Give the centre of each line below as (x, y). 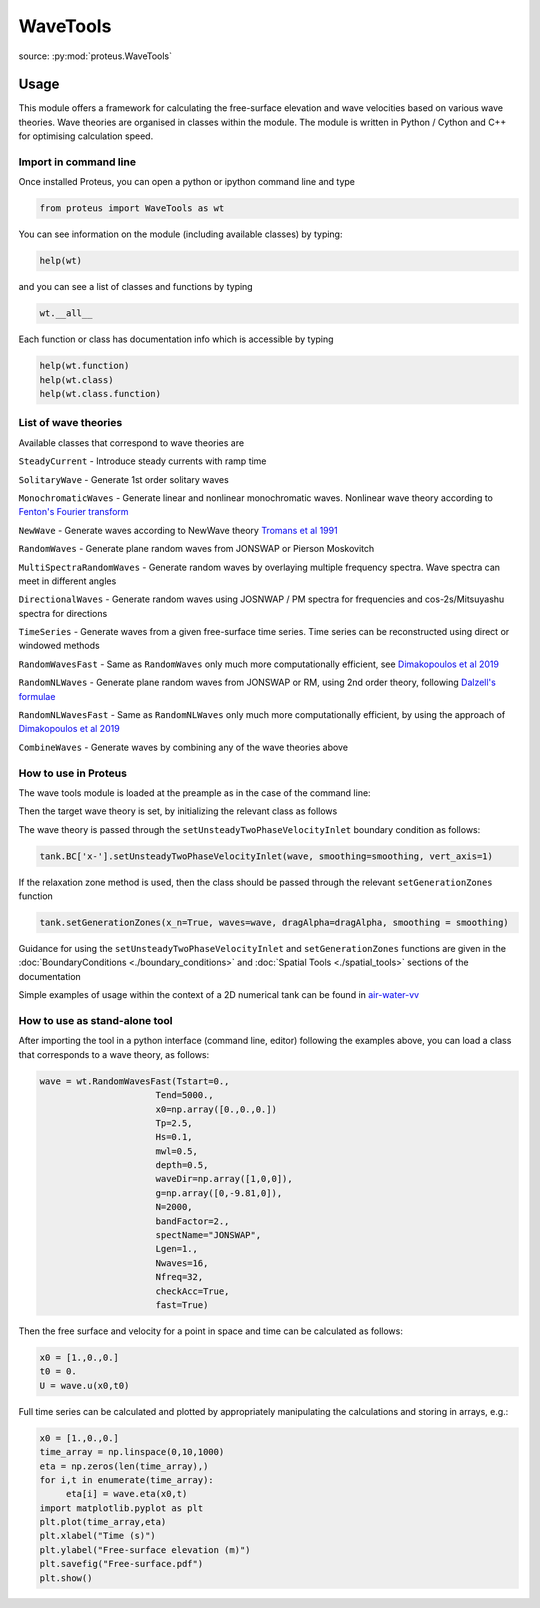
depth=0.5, (182, 1165)
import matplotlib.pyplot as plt (121, 1508)
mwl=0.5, (177, 1151)
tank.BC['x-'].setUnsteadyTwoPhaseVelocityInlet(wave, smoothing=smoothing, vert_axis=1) (266, 856)
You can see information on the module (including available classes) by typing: (180, 234)
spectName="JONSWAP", (208, 1235)
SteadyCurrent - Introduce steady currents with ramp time (142, 461)
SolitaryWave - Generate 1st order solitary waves (123, 479)
